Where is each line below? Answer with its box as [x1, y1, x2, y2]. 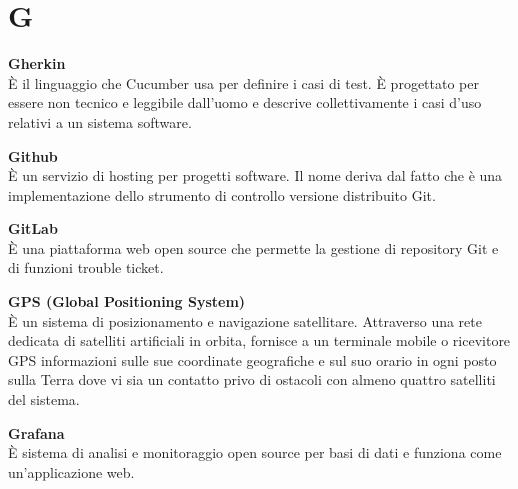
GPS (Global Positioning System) [8, 291, 246, 312]
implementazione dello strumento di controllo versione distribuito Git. [8, 184, 436, 205]
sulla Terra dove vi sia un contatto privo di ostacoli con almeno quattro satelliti [8, 369, 496, 390]
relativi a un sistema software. [8, 111, 192, 132]
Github [8, 145, 58, 166]
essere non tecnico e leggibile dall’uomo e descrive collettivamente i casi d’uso [8, 92, 482, 113]
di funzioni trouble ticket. [8, 257, 164, 278]
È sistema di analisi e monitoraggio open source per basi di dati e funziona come [8, 442, 502, 463]
